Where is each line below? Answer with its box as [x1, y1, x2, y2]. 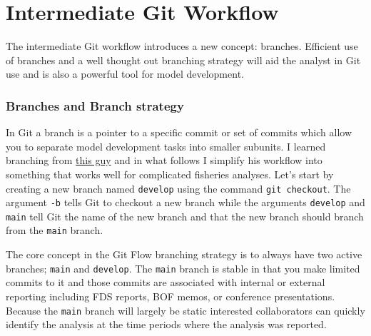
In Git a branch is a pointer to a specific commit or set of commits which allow [6, 125, 352, 140]
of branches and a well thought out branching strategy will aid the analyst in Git [6, 52, 361, 67]
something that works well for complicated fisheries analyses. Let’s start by [6, 166, 334, 181]
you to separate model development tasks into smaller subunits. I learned [6, 138, 326, 153]
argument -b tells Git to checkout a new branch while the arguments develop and [6, 195, 365, 210]
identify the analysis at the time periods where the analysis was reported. [6, 317, 327, 332]
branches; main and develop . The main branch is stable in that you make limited [6, 260, 360, 275]
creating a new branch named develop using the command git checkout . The [6, 180, 351, 195]
